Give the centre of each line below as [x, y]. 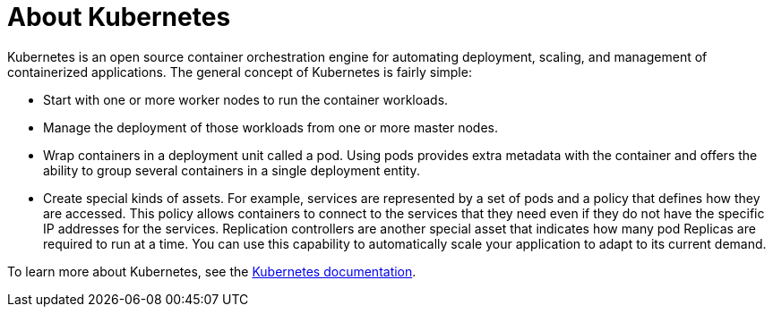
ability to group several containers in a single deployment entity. [232, 170]
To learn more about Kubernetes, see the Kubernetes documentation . [212, 271]
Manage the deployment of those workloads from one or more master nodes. [271, 127]
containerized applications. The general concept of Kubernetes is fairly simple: [240, 72]
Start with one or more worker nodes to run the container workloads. [246, 99]
